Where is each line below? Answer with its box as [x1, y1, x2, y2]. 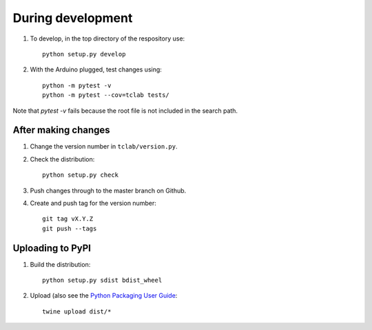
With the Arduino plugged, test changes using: [30, 65, 162, 74]
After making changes [12, 124, 110, 136]
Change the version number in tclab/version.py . [30, 142, 178, 151]
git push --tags [42, 224, 97, 232]
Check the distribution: [30, 155, 95, 163]
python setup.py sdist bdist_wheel [42, 276, 163, 285]
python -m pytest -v [42, 81, 112, 89]
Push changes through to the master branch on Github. [30, 186, 187, 195]
